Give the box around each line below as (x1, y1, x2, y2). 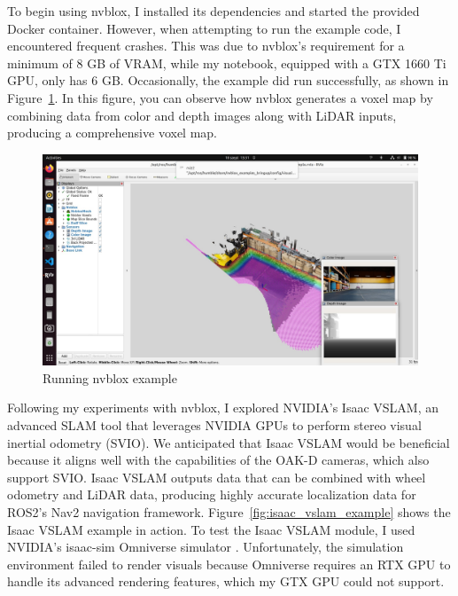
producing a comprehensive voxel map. (7, 123, 217, 142)
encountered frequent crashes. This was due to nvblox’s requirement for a (7, 36, 405, 55)
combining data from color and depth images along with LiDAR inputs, (7, 106, 397, 124)
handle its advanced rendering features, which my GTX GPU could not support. (7, 572, 445, 591)
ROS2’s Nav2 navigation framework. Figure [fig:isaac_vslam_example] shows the (7, 503, 451, 521)
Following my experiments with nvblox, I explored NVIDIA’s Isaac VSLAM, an (7, 398, 439, 417)
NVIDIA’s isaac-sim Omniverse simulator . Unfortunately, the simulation (7, 537, 404, 556)
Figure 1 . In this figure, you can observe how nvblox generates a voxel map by (7, 88, 433, 106)
